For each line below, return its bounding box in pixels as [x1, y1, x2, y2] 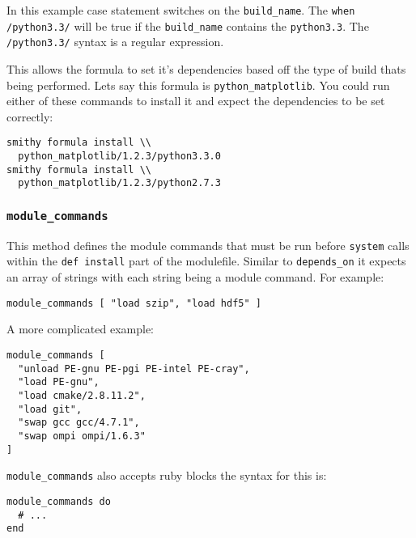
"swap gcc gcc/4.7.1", [18, 417, 140, 429]
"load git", [18, 403, 83, 415]
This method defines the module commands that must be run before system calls [6, 236, 410, 253]
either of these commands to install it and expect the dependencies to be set [6, 92, 385, 109]
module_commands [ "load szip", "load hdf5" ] [6, 297, 261, 309]
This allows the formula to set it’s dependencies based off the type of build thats [6, 60, 406, 77]
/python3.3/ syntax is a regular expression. [6, 33, 224, 50]
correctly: [6, 108, 53, 125]
